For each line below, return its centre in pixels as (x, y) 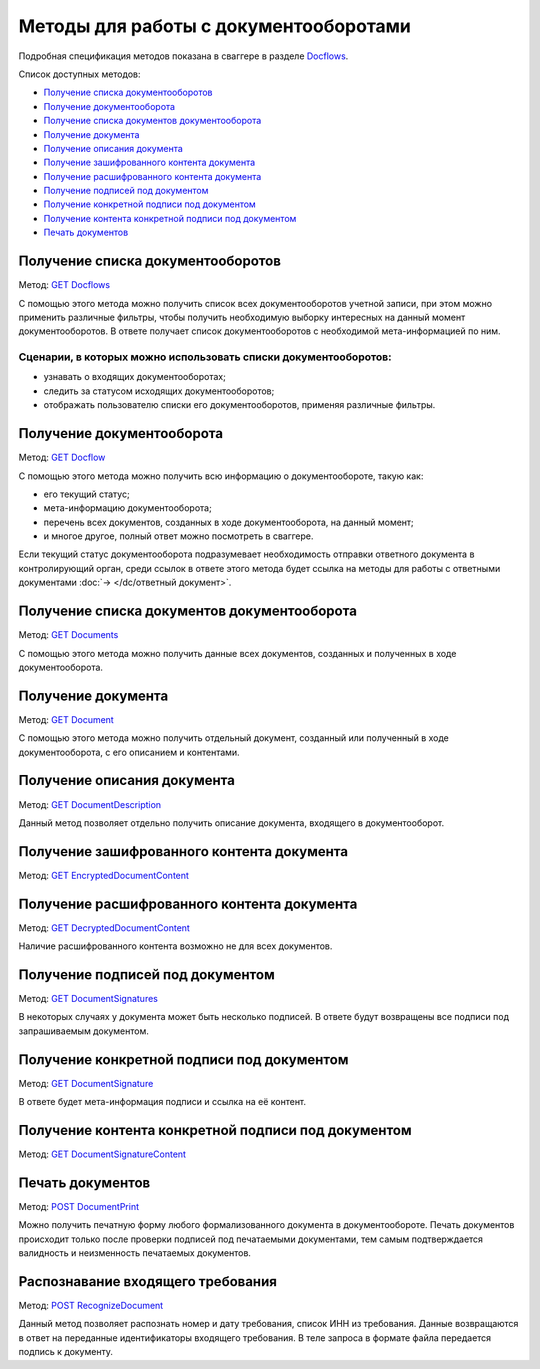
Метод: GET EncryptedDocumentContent (104, 875)
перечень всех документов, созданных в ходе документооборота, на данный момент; (228, 522)
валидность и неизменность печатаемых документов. (135, 1253)
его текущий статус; (86, 494)
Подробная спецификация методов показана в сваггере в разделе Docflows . (183, 56)
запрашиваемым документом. (84, 1031)
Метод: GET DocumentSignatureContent (102, 1154)
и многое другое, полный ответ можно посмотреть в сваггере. (178, 536)
